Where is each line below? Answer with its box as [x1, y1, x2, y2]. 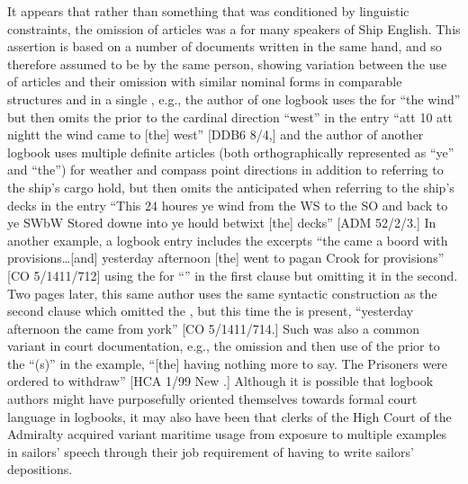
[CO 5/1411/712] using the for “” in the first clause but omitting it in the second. [7, 265, 458, 284]
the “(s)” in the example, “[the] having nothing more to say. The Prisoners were [7, 354, 448, 372]
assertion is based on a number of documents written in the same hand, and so [7, 37, 442, 56]
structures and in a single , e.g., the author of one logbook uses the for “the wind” [7, 89, 461, 108]
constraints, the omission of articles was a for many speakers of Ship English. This [7, 19, 461, 38]
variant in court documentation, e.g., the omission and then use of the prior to [7, 336, 440, 355]
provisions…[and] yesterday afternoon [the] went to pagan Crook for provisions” [7, 248, 445, 267]
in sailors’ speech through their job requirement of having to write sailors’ [7, 442, 414, 461]
